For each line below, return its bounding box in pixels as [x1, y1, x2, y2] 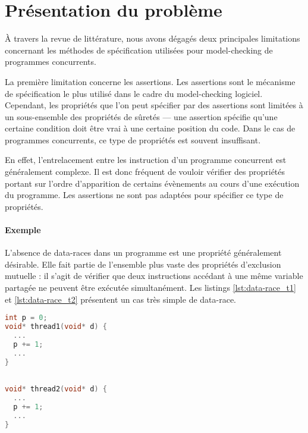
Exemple [5, 224, 41, 236]
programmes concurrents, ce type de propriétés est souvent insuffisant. [5, 133, 261, 146]
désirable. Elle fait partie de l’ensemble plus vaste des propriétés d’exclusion [5, 258, 281, 270]
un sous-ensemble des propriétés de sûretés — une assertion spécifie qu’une [5, 110, 278, 123]
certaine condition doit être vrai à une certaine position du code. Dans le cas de [5, 122, 296, 134]
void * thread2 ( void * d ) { [5, 385, 107, 394]
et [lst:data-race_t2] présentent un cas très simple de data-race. [5, 293, 237, 305]
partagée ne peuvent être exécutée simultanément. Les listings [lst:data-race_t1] [5, 281, 296, 294]
